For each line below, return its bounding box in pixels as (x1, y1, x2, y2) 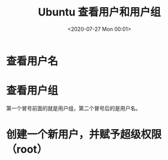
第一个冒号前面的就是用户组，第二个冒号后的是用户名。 (6, 105, 141, 112)
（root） (6, 143, 48, 156)
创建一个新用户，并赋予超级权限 (6, 128, 162, 142)
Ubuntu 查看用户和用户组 (38, 5, 161, 19)
